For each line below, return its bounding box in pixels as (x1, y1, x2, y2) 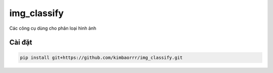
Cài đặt (9, 38, 32, 47)
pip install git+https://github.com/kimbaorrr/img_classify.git (20, 54, 183, 60)
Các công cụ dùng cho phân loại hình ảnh (9, 25, 97, 31)
